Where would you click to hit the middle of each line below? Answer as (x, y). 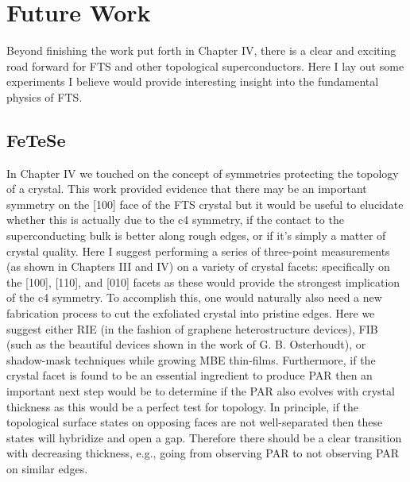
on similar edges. (47, 468)
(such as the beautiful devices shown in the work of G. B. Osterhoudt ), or (186, 344)
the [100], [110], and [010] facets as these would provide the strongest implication (203, 281)
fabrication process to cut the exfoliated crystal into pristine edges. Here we (191, 313)
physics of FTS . (44, 96)
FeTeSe (36, 139)
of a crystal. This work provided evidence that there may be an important (187, 189)
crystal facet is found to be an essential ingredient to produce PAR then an (190, 375)
